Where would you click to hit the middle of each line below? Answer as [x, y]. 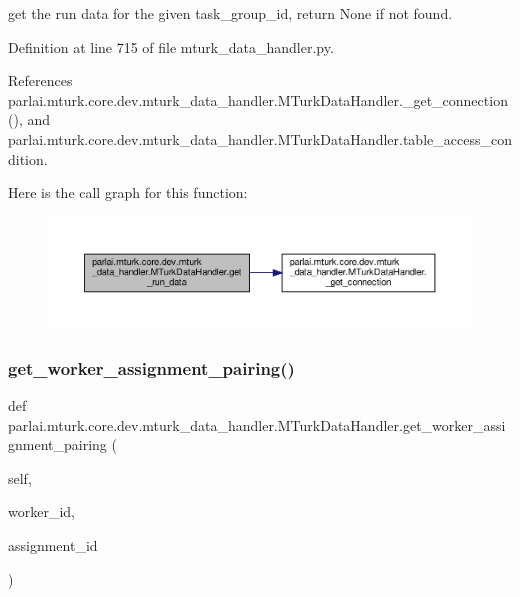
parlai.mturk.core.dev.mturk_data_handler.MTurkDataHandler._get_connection [258, 99]
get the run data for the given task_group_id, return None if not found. [230, 13]
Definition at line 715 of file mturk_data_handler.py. [171, 46]
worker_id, [41, 511]
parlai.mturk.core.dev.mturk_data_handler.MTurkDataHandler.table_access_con [260, 138]
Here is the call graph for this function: [128, 192]
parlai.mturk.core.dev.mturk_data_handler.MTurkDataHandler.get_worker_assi [257, 424]
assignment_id [53, 545]
